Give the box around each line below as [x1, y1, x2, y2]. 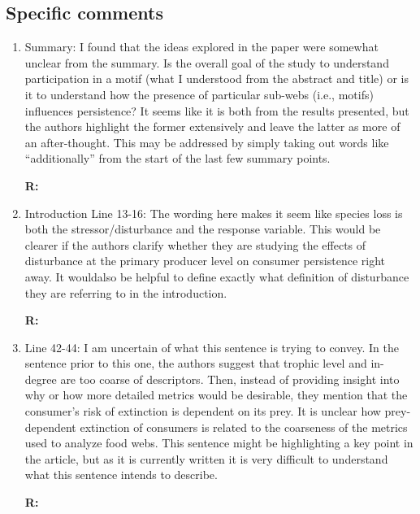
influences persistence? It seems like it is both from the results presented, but [24, 102, 409, 119]
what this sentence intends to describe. [24, 466, 218, 483]
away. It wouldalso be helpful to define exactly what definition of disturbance [24, 268, 409, 285]
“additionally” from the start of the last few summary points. [24, 150, 331, 167]
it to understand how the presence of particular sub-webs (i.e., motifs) [24, 85, 374, 102]
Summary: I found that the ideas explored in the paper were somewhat [24, 38, 379, 55]
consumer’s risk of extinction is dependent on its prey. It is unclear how [24, 403, 381, 420]
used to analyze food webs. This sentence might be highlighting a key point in [24, 434, 414, 451]
